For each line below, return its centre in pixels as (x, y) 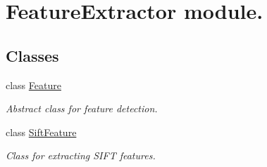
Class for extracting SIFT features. (81, 155)
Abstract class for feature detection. (82, 108)
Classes (32, 55)
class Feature (33, 85)
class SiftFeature (41, 132)
